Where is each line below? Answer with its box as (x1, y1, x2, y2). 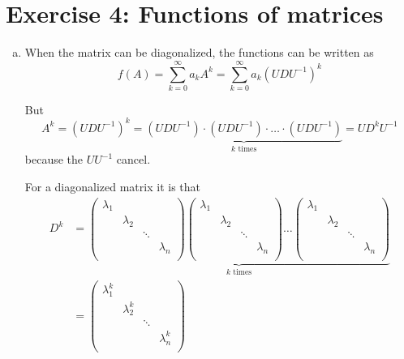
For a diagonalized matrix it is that (24, 177, 200, 194)
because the (24, 151, 84, 168)
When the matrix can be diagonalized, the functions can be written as (24, 44, 374, 61)
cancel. (116, 151, 151, 168)
